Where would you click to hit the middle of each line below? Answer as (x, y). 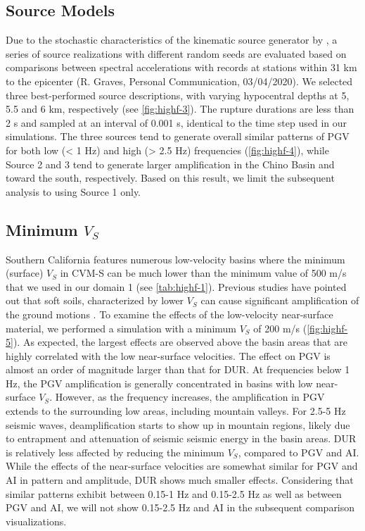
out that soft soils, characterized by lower (95, 300)
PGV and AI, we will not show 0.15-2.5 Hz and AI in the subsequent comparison (180, 507)
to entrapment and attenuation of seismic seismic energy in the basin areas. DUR (181, 438)
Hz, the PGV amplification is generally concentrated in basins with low (159, 383)
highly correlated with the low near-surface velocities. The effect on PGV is (168, 355)
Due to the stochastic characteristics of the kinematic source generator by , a (172, 40)
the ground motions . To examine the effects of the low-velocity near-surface (169, 314)
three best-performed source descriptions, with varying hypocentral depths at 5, (178, 95)
